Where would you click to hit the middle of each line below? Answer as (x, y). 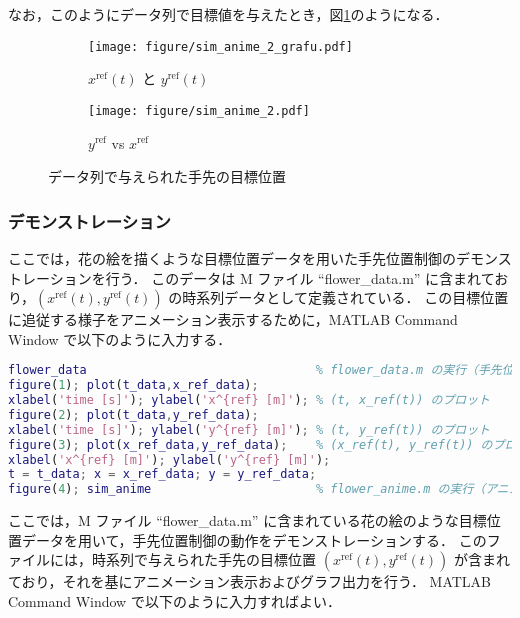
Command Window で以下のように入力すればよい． (174, 600)
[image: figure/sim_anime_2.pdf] (199, 110)
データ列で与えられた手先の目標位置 (167, 176)
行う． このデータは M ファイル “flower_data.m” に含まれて (300, 277)
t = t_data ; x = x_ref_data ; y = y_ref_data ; (162, 474)
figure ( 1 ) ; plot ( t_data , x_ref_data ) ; (133, 385)
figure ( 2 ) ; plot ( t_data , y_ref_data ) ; (133, 414)
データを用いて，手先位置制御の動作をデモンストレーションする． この (254, 539)
